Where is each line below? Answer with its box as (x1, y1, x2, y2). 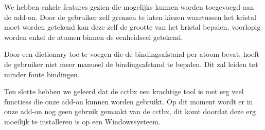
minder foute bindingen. (4, 69, 80, 79)
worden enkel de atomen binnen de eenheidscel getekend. (4, 31, 183, 42)
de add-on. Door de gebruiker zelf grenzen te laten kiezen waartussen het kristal (4, 11, 256, 22)
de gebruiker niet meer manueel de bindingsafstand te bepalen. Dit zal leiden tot (4, 58, 258, 69)
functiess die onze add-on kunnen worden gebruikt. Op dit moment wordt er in (4, 96, 253, 106)
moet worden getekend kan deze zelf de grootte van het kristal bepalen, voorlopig (4, 21, 261, 32)
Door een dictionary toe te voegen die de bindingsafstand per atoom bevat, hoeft (4, 49, 259, 59)
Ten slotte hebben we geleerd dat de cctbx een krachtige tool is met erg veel (4, 86, 244, 97)
